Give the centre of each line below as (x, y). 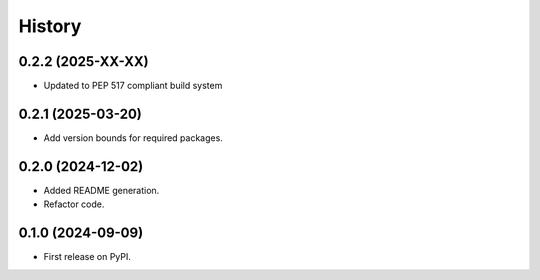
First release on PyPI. (87, 257)
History (50, 26)
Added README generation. (101, 190)
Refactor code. (74, 204)
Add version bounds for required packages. (133, 137)
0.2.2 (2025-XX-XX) (83, 61)
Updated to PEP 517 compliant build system (133, 86)
